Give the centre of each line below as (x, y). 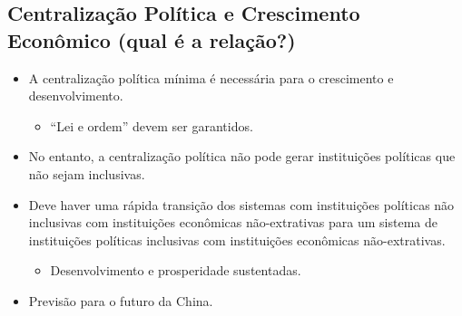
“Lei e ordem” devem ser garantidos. (152, 125)
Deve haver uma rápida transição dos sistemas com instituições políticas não (241, 204)
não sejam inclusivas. (87, 173)
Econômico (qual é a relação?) (152, 39)
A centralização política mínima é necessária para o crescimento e (211, 77)
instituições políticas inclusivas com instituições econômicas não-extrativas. (237, 239)
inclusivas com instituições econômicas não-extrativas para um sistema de (233, 222)
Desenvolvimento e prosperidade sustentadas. (176, 270)
